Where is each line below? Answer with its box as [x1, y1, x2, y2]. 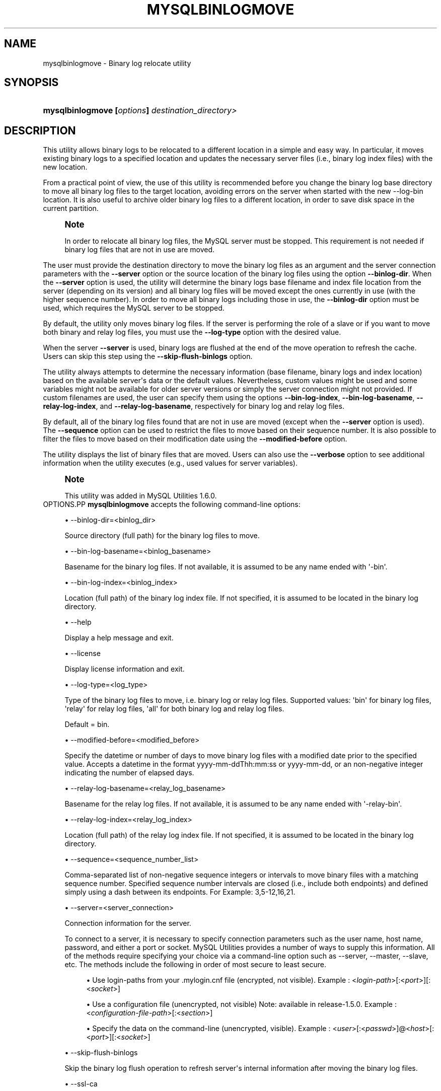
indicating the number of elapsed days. [64, 768, 194, 777]
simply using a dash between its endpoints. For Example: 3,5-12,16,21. [64, 888, 296, 897]
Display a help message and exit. [64, 633, 174, 642]
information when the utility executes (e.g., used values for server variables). [43, 459, 298, 468]
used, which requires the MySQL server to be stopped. [43, 304, 225, 313]
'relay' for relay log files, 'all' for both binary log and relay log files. [64, 704, 284, 713]
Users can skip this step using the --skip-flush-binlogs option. [43, 352, 253, 361]
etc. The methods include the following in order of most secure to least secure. [64, 960, 326, 969]
